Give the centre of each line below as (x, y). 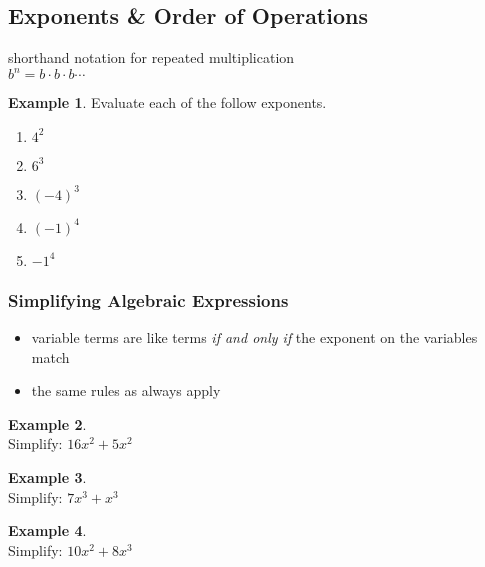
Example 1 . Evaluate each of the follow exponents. (167, 102)
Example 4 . (47, 530)
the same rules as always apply (126, 390)
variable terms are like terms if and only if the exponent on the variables (254, 337)
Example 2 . (47, 423)
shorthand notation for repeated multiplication (151, 57)
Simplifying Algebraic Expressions (148, 299)
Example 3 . (47, 477)
